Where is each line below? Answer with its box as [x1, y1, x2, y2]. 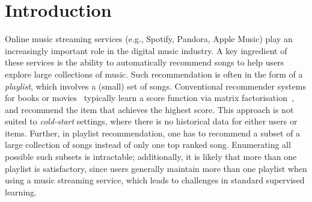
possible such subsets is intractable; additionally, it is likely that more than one [5, 150, 297, 163]
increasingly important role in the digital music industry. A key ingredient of [5, 44, 287, 57]
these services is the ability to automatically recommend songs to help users [5, 56, 284, 69]
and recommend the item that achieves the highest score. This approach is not [5, 103, 294, 115]
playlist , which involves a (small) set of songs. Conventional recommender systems [5, 79, 306, 92]
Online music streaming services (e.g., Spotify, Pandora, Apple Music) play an [5, 32, 293, 45]
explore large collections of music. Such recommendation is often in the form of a [5, 67, 303, 80]
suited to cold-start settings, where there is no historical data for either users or [5, 115, 298, 127]
